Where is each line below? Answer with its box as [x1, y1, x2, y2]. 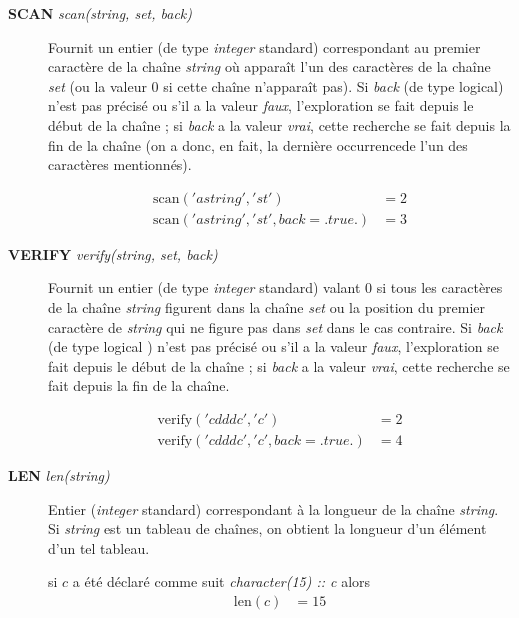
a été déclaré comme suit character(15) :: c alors [72, 571, 371, 592]
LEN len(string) [8, 465, 110, 486]
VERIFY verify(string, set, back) [8, 243, 218, 264]
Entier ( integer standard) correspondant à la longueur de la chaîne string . [48, 498, 499, 519]
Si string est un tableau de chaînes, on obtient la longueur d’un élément [48, 518, 487, 539]
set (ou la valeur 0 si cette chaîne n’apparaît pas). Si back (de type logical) [48, 75, 504, 96]
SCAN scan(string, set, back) [8, 3, 193, 23]
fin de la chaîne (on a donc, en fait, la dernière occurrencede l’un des [48, 134, 468, 155]
